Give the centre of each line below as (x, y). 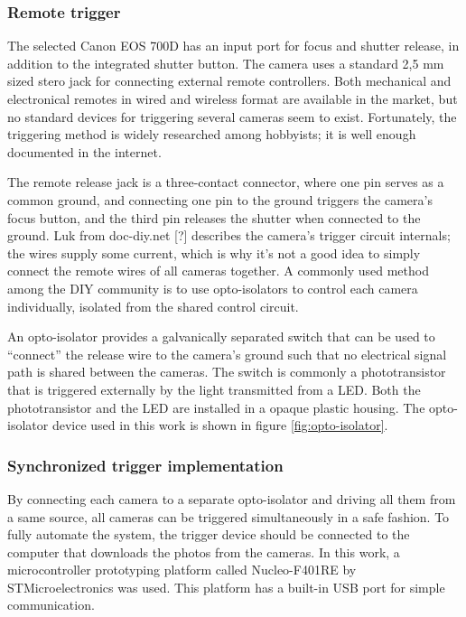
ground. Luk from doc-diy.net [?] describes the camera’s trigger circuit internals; (229, 235)
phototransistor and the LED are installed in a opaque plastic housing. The (216, 407)
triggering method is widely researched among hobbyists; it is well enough (212, 134)
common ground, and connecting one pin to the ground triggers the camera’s (220, 199)
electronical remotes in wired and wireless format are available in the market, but (233, 98)
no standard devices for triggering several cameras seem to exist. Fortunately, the (232, 116)
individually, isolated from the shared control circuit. (153, 306)
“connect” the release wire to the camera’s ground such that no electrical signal (227, 354)
